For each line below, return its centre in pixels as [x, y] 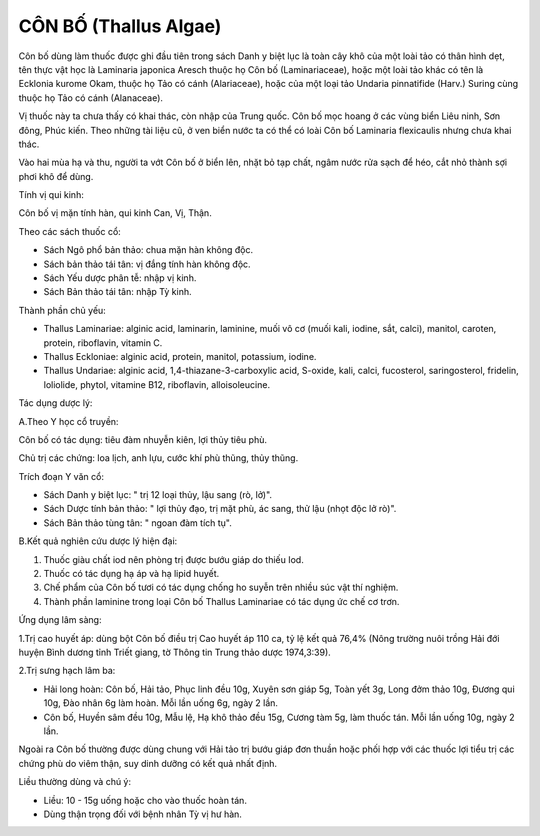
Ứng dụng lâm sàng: [60, 620]
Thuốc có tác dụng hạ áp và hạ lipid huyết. [131, 574]
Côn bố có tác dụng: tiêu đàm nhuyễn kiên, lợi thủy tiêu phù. [142, 439]
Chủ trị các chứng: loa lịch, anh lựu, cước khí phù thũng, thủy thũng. [158, 458]
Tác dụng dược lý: [55, 403]
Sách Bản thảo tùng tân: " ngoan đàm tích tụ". [137, 522]
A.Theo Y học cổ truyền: [68, 421]
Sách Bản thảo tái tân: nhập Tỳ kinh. [117, 292]
